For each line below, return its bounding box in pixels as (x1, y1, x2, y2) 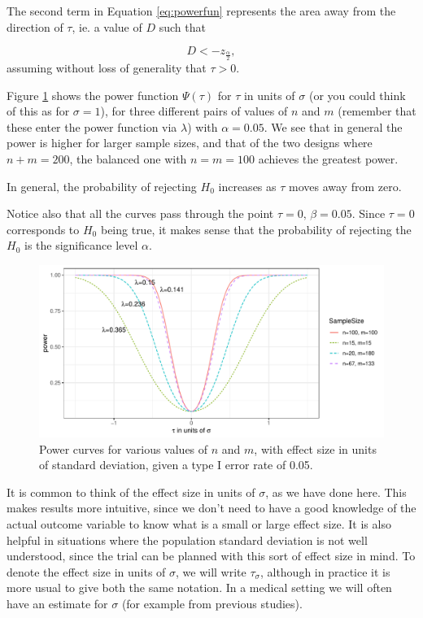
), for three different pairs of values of (100, 102, 288, 120)
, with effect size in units (254, 440, 377, 457)
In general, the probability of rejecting (7, 177, 197, 194)
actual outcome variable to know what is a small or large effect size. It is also (7, 515, 391, 532)
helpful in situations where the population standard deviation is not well (7, 531, 368, 548)
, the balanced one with (69, 150, 187, 167)
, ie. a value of (72, 18, 142, 35)
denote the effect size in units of (7, 563, 166, 580)
